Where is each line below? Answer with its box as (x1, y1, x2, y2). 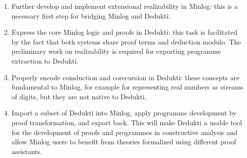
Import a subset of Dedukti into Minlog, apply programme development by (11, 108, 237, 118)
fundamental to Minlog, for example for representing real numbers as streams (11, 82, 244, 92)
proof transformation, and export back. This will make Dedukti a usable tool (11, 117, 242, 127)
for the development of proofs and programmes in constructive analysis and (11, 127, 238, 137)
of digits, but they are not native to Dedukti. (11, 91, 147, 101)
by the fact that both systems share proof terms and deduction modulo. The (11, 36, 241, 46)
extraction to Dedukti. (11, 55, 79, 66)
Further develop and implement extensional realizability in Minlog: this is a (11, 1, 238, 11)
